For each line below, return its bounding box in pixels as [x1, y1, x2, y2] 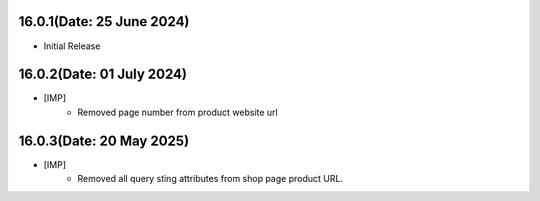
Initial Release [43, 40, 101, 52]
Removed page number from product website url [77, 106, 279, 118]
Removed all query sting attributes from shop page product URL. [77, 173, 344, 185]
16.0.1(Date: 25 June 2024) [18, 13, 190, 30]
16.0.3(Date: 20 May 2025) [18, 132, 190, 149]
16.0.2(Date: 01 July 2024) [18, 66, 187, 83]
